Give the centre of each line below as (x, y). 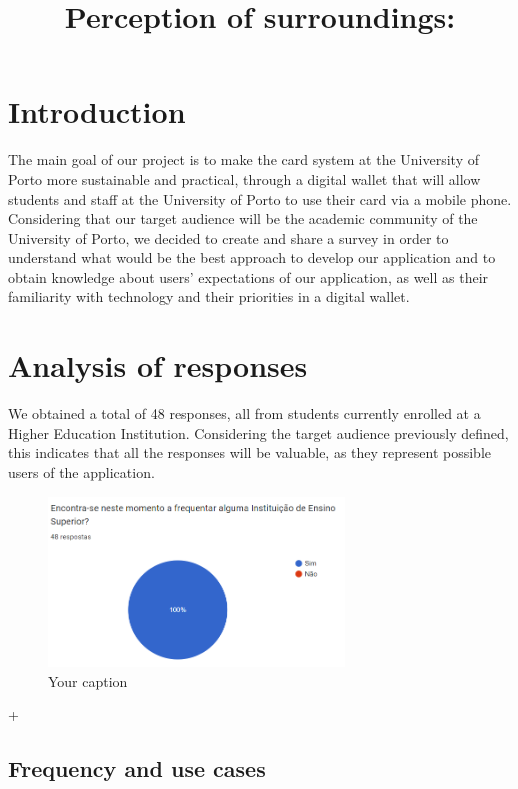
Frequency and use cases (137, 768)
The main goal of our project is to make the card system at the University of (243, 159)
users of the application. (81, 471)
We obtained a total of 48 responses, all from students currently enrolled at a (244, 413)
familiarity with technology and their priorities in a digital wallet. (209, 296)
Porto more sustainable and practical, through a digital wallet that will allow (244, 178)
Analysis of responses (158, 365)
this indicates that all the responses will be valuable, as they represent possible (250, 452)
